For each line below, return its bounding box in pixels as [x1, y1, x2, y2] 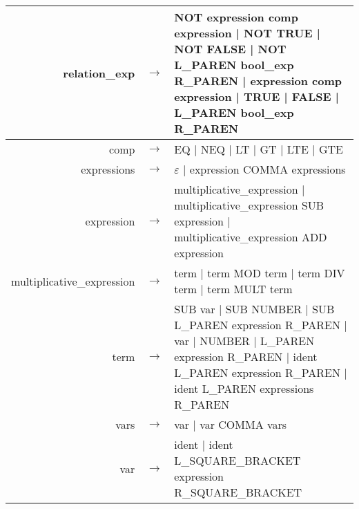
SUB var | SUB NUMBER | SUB [174, 301, 335, 317]
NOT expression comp [174, 9, 298, 25]
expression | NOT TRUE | [174, 25, 320, 41]
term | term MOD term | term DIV [174, 265, 345, 281]
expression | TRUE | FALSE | [174, 89, 339, 104]
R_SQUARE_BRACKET [174, 484, 302, 500]
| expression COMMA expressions [183, 161, 346, 177]
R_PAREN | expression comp [174, 73, 342, 89]
